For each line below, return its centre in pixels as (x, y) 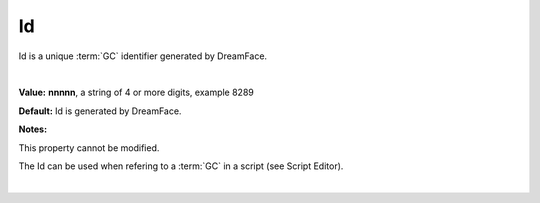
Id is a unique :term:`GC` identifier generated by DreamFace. (143, 56)
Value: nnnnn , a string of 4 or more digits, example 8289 (136, 92)
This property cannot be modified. (89, 147)
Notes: (33, 129)
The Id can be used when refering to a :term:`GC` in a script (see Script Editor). (181, 166)
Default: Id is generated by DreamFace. (100, 111)
